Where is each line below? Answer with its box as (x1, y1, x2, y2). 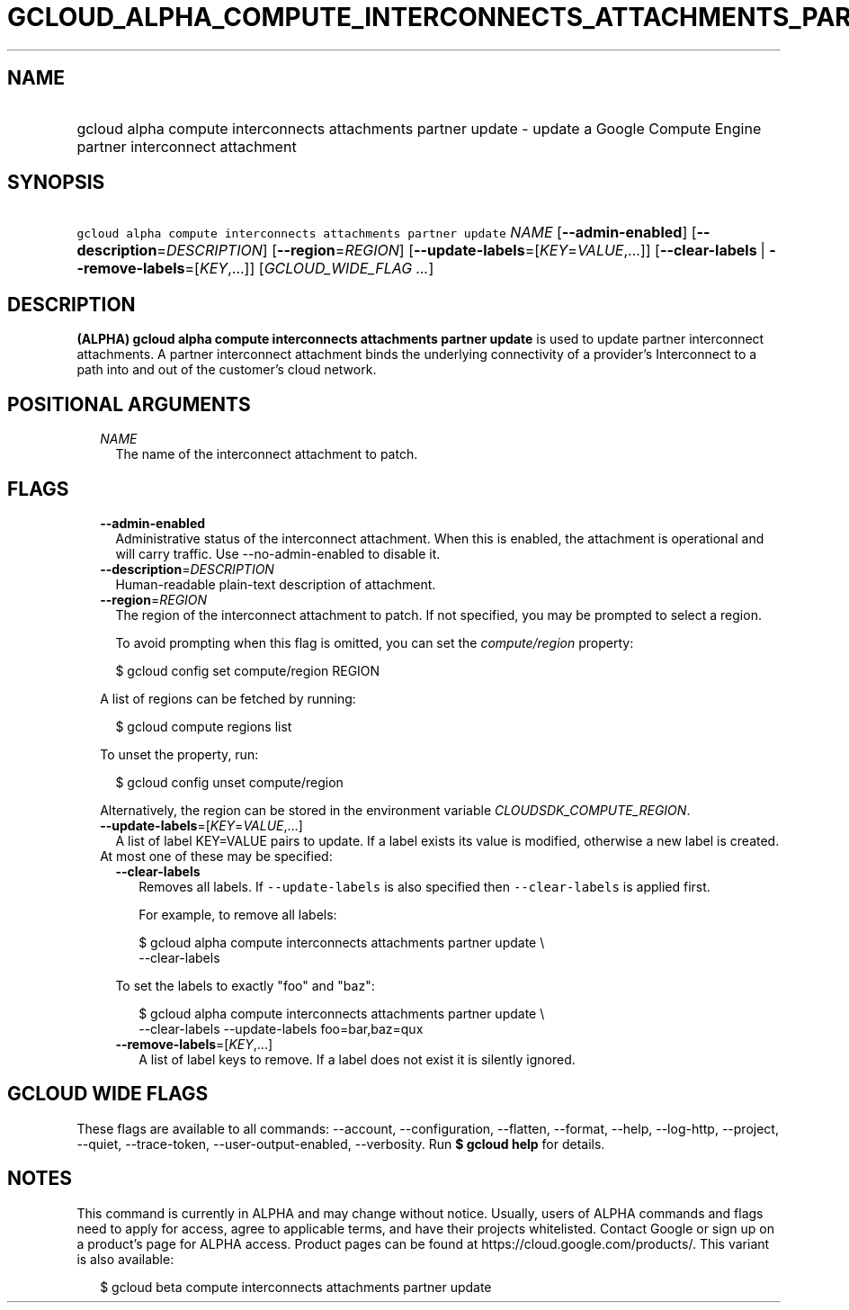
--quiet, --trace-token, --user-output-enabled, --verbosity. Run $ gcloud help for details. (76, 1135, 605, 1152)
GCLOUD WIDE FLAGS (7, 1082, 209, 1106)
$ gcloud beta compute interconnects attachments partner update (100, 1279, 492, 1295)
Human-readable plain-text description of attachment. (115, 576, 436, 592)
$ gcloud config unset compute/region (115, 774, 344, 790)
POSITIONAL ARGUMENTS (7, 392, 251, 416)
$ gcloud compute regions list (115, 718, 292, 734)
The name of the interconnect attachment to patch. (115, 446, 418, 462)
